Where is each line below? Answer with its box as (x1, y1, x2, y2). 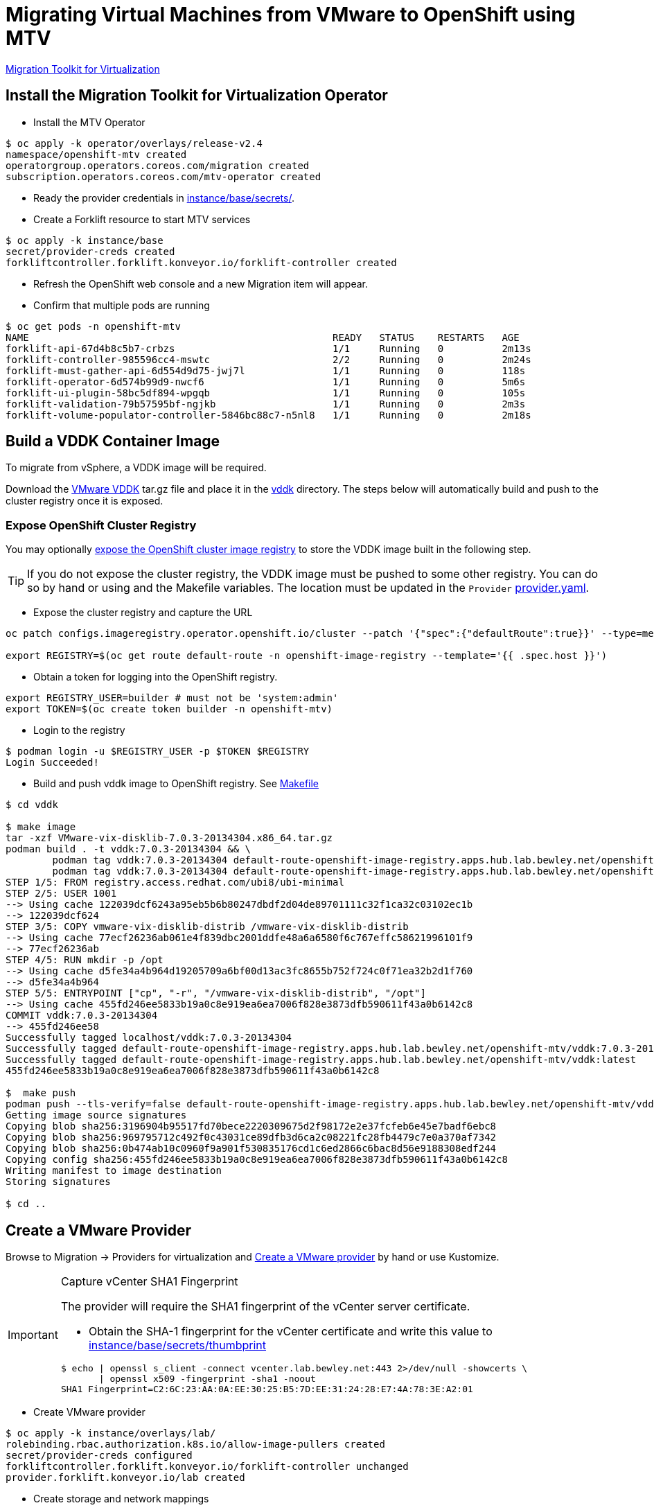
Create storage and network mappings (33, 1493, 209, 1505)
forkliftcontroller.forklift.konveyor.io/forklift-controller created (6, 256, 397, 268)
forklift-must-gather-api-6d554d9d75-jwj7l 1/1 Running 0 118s (6, 365, 526, 376)
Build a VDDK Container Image (6, 432, 220, 450)
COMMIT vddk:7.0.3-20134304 (6, 1010, 158, 1021)
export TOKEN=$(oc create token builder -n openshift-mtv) (6, 703, 333, 715)
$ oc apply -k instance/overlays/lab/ (6, 1428, 216, 1439)
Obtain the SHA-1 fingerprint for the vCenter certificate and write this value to (88, 1324, 493, 1339)
